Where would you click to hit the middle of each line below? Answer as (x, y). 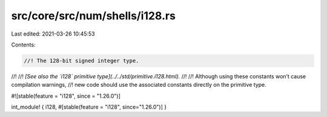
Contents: (23, 45)
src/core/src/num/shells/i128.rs (93, 16)
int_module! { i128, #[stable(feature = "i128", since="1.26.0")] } (89, 107)
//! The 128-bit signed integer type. (81, 61)
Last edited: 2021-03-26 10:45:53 (53, 34)
